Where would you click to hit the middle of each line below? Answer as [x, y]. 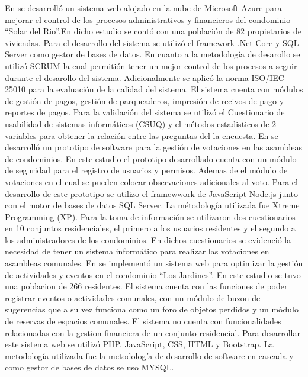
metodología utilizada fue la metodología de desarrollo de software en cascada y [149, 355]
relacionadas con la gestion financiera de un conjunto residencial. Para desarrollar [153, 332]
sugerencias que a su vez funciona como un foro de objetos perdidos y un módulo [152, 309]
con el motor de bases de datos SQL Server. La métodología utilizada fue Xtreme [152, 205]
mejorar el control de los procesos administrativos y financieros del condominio [148, 19]
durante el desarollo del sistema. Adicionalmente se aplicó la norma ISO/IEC [145, 77]
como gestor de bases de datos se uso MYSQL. [89, 367]
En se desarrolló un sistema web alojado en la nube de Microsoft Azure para [143, 8]
